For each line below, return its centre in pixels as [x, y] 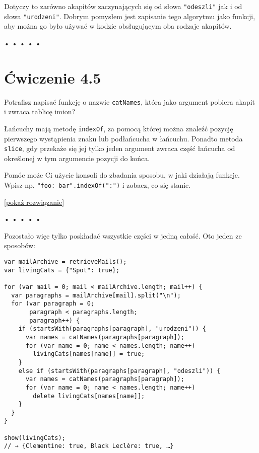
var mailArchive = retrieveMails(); [66, 262]
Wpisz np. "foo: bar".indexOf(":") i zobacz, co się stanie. [98, 184]
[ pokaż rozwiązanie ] [34, 202]
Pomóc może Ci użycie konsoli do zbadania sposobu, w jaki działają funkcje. [122, 175]
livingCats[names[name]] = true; [89, 354]
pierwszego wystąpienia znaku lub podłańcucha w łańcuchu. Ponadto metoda [123, 138]
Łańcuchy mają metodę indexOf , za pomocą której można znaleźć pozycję [119, 128]
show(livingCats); [35, 438]
